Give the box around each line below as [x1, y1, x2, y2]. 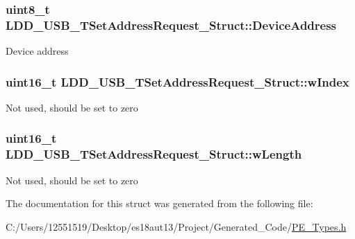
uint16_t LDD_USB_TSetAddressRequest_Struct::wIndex [6, 73, 349, 90]
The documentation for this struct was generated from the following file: [6, 196, 313, 211]
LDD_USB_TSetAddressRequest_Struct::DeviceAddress [6, 16, 337, 33]
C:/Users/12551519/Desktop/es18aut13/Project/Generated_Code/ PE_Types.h [6, 219, 347, 233]
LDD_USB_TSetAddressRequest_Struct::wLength [6, 145, 302, 163]
